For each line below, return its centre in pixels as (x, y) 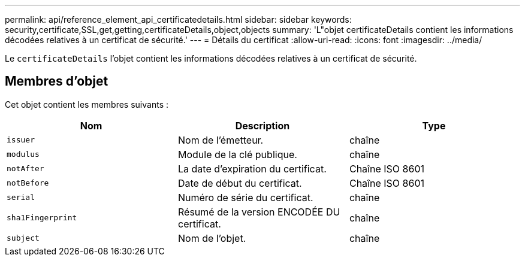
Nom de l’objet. (212, 238)
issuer (21, 140)
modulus (23, 154)
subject (23, 238)
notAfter (25, 169)
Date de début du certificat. (240, 183)
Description (262, 125)
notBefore (28, 183)
